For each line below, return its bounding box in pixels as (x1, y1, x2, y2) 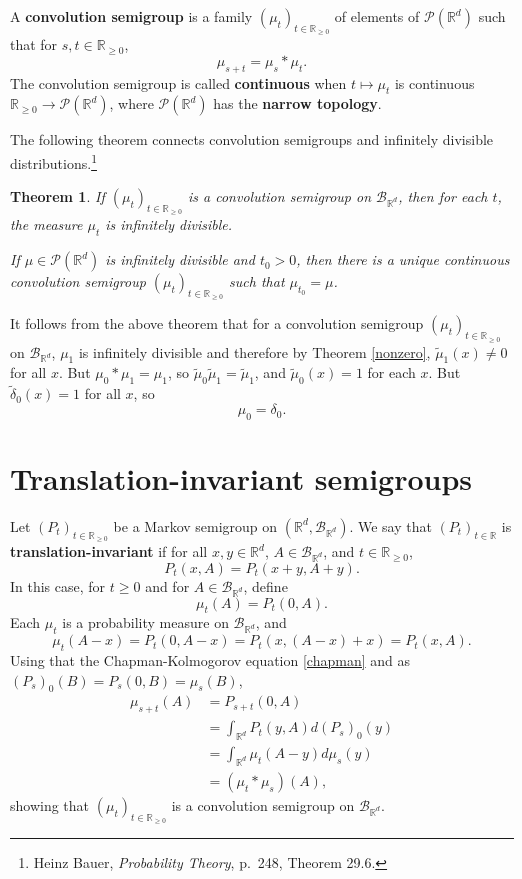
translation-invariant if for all (10, 541, 208, 562)
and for (145, 575, 190, 596)
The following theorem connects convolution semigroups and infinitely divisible (10, 129, 494, 150)
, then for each (398, 186, 488, 207)
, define (243, 575, 288, 596)
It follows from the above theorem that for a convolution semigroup (10, 313, 424, 334)
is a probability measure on (62, 612, 229, 633)
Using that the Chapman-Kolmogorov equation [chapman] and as (10, 650, 411, 671)
